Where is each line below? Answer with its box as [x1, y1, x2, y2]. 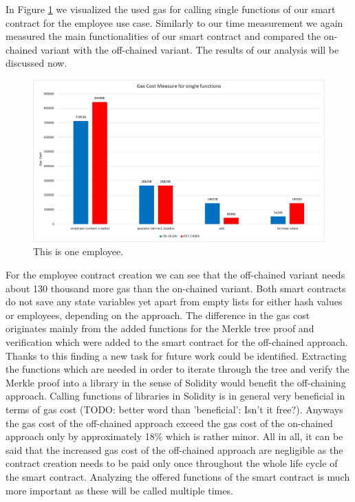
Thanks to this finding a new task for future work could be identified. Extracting [6, 348, 347, 362]
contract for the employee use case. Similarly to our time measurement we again [6, 15, 343, 30]
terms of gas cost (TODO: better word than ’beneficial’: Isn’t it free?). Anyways [6, 402, 343, 416]
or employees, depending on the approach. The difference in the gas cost [6, 307, 310, 322]
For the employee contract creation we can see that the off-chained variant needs [6, 268, 345, 282]
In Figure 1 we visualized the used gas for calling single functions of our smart [6, 2, 336, 16]
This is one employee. [33, 244, 124, 259]
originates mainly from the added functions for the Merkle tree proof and [6, 321, 314, 336]
